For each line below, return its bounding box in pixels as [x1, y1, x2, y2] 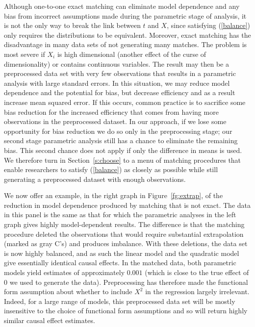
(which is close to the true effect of [145, 267, 249, 277]
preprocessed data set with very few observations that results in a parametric [4, 68, 236, 78]
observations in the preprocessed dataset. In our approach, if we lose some [4, 116, 227, 126]
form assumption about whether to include [4, 286, 132, 297]
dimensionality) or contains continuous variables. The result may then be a [4, 58, 229, 69]
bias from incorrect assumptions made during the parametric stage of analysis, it [4, 10, 247, 21]
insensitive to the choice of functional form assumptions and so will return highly [4, 305, 248, 316]
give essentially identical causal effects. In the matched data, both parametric [4, 257, 236, 268]
